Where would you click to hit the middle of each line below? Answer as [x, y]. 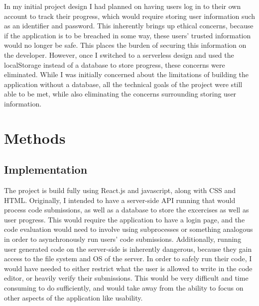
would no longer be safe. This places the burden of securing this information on [125, 45]
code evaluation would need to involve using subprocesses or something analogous [129, 229]
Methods [35, 138]
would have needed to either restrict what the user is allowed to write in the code [128, 268]
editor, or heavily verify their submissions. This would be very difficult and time [126, 278]
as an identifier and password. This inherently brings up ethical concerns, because [129, 26]
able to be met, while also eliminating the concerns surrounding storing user [120, 94]
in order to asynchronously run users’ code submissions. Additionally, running [123, 239]
